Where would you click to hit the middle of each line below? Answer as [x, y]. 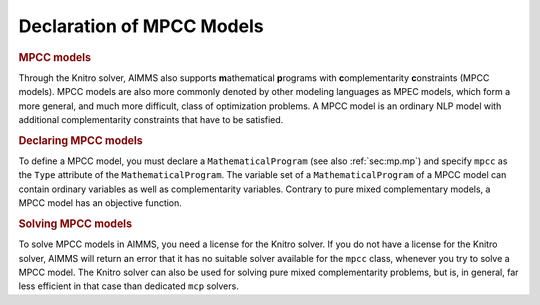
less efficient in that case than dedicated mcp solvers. [128, 286]
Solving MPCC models [75, 223]
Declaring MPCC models [81, 140]
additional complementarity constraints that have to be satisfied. [151, 119]
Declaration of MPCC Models [141, 26]
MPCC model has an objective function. [100, 203]
